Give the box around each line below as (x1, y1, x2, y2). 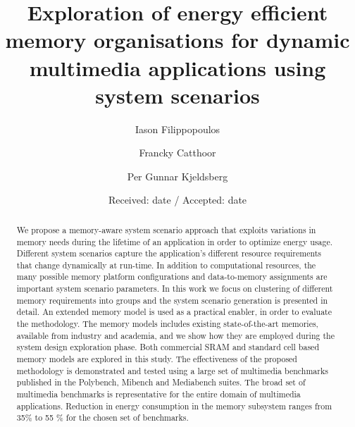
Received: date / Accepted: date (108, 192, 247, 207)
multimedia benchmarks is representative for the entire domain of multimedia (16, 388, 301, 400)
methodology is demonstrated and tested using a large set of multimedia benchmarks (16, 364, 328, 376)
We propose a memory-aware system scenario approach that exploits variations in (16, 223, 316, 235)
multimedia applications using (29, 53, 326, 82)
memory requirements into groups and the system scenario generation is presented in (16, 294, 328, 306)
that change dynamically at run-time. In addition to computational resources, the (16, 259, 316, 271)
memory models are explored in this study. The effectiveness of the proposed (16, 353, 297, 365)
